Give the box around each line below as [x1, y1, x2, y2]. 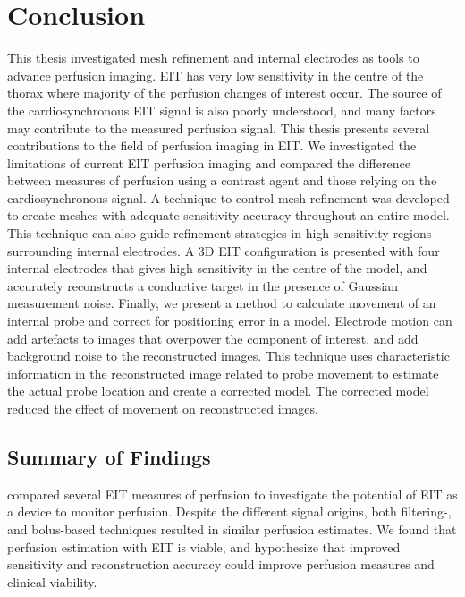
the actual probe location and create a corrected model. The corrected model [7, 381, 429, 400]
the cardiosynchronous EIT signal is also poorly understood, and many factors [7, 100, 436, 119]
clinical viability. [7, 572, 97, 591]
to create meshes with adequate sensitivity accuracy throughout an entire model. [7, 206, 450, 225]
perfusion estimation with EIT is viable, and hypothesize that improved [7, 537, 401, 556]
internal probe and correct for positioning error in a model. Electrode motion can [7, 311, 452, 330]
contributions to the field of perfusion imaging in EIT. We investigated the [7, 136, 417, 155]
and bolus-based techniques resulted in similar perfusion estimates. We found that [7, 519, 457, 538]
